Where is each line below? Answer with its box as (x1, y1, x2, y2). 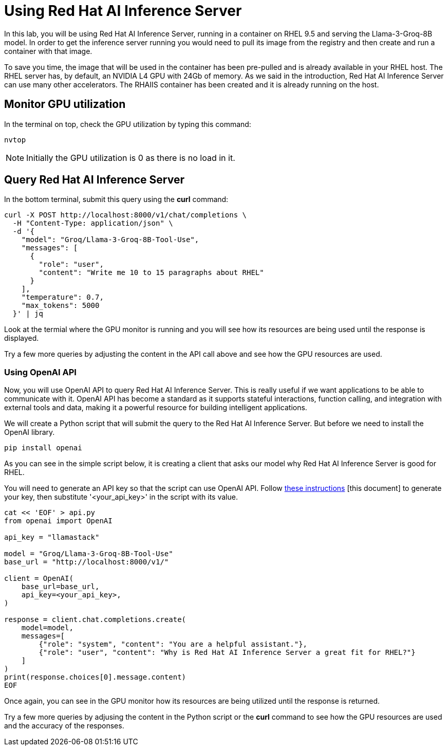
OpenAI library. (4, 428, 55, 437)
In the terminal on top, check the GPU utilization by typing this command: (4, 119, 251, 129)
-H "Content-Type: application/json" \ (12, 219, 173, 228)
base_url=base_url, (21, 582, 100, 591)
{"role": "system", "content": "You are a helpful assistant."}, (39, 640, 308, 649)
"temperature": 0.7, (21, 293, 104, 302)
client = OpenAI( (4, 574, 73, 583)
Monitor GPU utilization (4, 98, 126, 111)
